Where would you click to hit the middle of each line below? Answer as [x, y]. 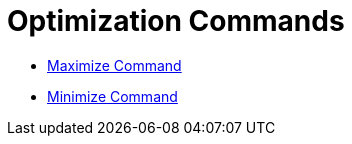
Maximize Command [114, 65]
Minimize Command [112, 96]
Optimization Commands [176, 21]
